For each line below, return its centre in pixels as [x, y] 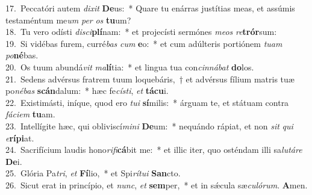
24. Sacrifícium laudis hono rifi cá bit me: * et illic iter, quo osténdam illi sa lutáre [154, 150]
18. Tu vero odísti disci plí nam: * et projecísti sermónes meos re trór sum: [141, 32]
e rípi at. [20, 138]
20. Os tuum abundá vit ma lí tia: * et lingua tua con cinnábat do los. [130, 67]
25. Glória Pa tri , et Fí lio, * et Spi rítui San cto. [93, 173]
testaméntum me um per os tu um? [68, 20]
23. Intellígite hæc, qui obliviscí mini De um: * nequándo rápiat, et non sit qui [149, 125]
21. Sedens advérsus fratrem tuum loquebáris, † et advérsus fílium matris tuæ [150, 79]
